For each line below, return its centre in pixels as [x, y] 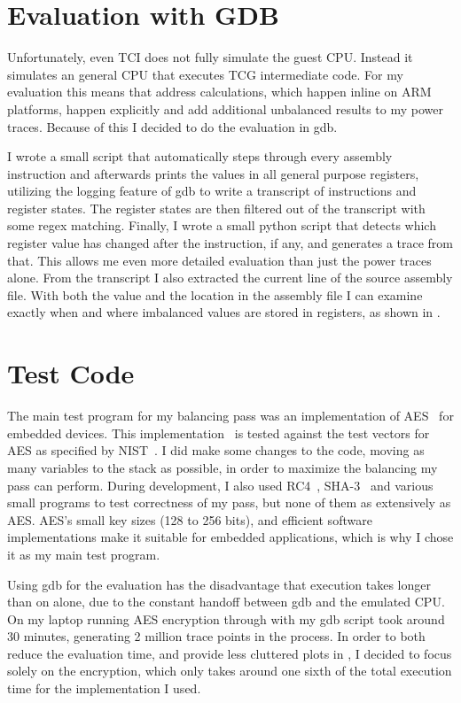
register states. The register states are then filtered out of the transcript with [216, 208]
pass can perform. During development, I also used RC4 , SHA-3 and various [220, 485]
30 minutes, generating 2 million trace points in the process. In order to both [216, 636]
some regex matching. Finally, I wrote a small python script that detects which [222, 225]
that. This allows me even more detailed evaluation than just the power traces [219, 260]
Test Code [71, 373]
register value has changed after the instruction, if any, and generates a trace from [230, 243]
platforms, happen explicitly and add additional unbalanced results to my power [225, 108]
